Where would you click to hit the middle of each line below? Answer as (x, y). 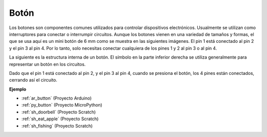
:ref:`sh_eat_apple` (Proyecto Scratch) (60, 119)
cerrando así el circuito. (33, 80)
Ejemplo (18, 89)
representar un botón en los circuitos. (47, 64)
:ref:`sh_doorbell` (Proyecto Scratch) (59, 112)
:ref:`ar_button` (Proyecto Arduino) (57, 98)
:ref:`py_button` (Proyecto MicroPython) (62, 105)
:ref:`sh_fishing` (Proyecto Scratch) (57, 126)
